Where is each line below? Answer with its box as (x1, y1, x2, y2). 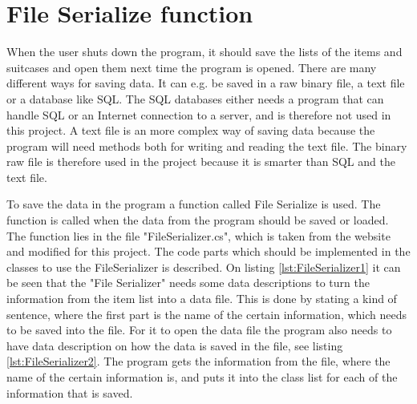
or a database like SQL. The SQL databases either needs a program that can (6, 90, 384, 107)
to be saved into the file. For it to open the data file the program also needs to (6, 321, 392, 338)
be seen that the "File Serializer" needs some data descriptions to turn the (6, 274, 370, 291)
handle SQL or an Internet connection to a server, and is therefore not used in (6, 106, 391, 123)
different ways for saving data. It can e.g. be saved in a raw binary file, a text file (6, 75, 405, 91)
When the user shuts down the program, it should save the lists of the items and (6, 43, 403, 60)
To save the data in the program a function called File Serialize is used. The (6, 196, 381, 212)
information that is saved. (6, 384, 133, 401)
